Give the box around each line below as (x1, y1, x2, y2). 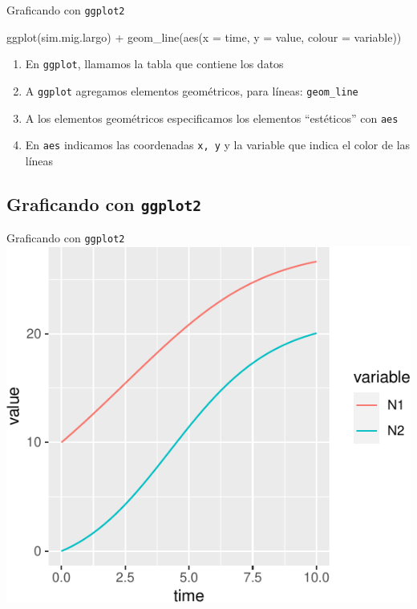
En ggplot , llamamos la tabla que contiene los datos (25, 55, 284, 72)
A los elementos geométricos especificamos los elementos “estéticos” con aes (25, 109, 399, 126)
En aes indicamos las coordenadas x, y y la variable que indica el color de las (25, 136, 411, 153)
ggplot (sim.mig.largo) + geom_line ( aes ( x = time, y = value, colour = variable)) (6, 28, 402, 45)
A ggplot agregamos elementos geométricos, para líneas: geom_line (25, 82, 358, 99)
